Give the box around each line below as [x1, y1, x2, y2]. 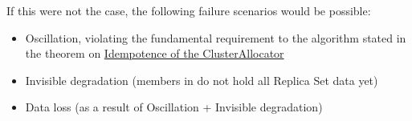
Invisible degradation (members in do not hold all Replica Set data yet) [25, 71, 378, 88]
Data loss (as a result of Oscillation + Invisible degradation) [25, 99, 323, 115]
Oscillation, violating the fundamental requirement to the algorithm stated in [25, 29, 406, 46]
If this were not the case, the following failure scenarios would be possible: [6, 2, 371, 18]
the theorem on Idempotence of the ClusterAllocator [25, 45, 284, 62]
